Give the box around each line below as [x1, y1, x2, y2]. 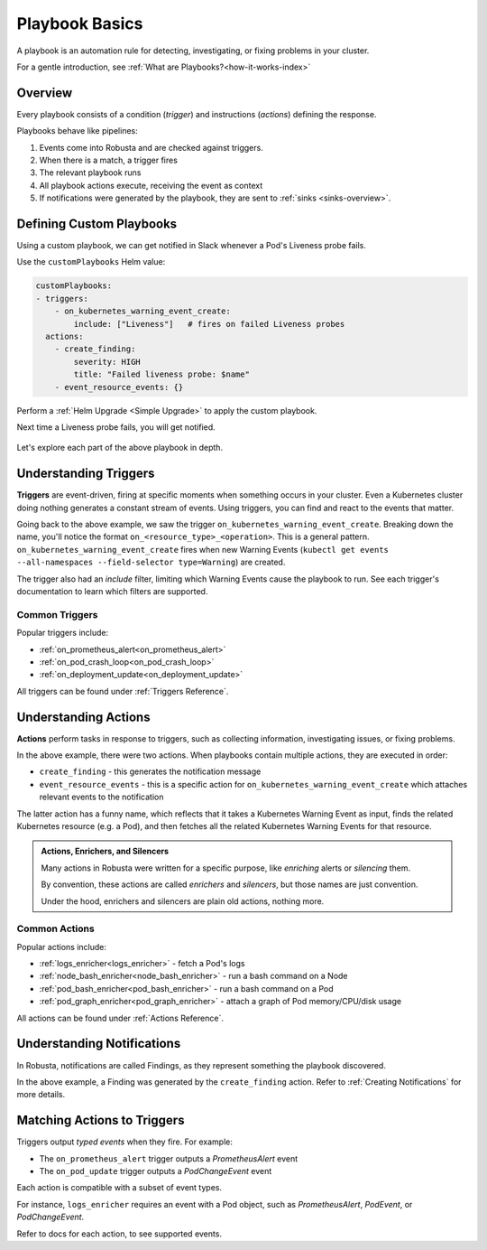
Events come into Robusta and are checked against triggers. [39, 142, 263, 153]
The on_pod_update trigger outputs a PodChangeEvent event [39, 1165, 272, 1176]
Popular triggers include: [16, 628, 108, 639]
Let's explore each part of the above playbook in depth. [16, 443, 224, 453]
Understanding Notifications [16, 1036, 181, 1051]
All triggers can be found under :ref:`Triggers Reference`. [16, 686, 229, 696]
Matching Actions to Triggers [16, 1113, 185, 1128]
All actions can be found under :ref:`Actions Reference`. [16, 1012, 225, 1023]
